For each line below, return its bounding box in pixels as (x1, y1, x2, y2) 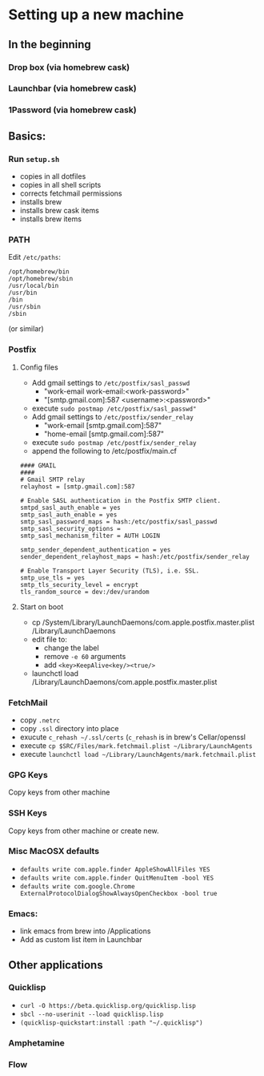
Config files (19, 362, 58, 372)
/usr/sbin (8, 303, 42, 311)
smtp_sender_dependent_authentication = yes (19, 545, 171, 554)
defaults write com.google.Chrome (19, 882, 135, 891)
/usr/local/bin (8, 282, 59, 290)
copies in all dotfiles (19, 172, 86, 181)
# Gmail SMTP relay (19, 475, 86, 483)
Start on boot (19, 601, 64, 611)
